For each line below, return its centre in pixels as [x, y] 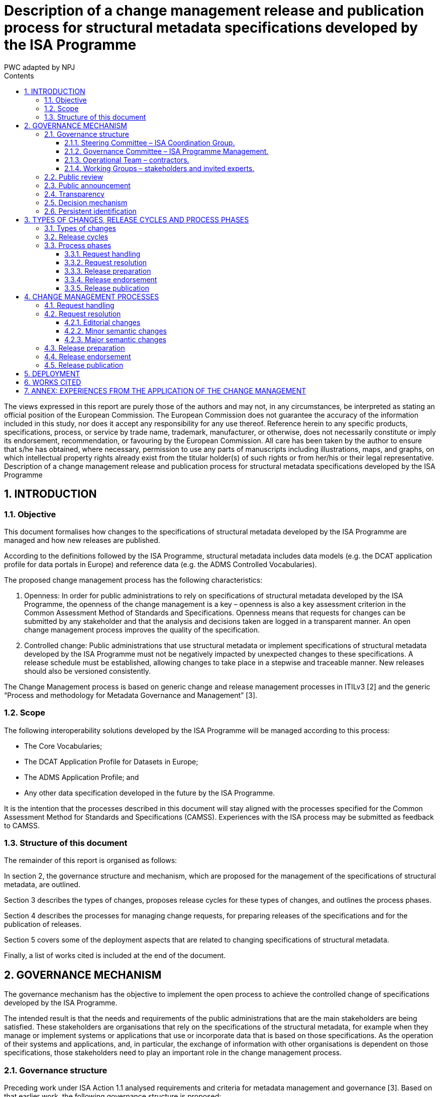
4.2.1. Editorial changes [102, 322]
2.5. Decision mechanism [86, 202]
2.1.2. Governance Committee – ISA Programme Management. [167, 151]
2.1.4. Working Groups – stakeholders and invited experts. [159, 168]
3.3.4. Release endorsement [111, 279]
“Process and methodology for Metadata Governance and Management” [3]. [131, 695]
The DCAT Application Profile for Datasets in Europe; [111, 761]
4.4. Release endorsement [88, 356]
